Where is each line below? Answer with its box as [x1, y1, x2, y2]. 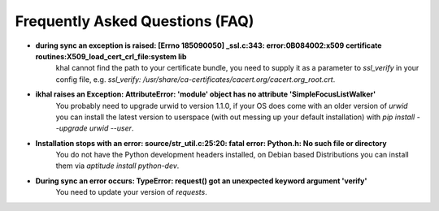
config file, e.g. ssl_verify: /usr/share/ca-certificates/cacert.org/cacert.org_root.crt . [55, 74, 336, 84]
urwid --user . [89, 123, 134, 133]
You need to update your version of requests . [55, 187, 207, 197]
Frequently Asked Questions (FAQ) [15, 12, 254, 30]
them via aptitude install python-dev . [55, 161, 180, 170]
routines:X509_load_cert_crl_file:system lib [35, 51, 187, 61]
